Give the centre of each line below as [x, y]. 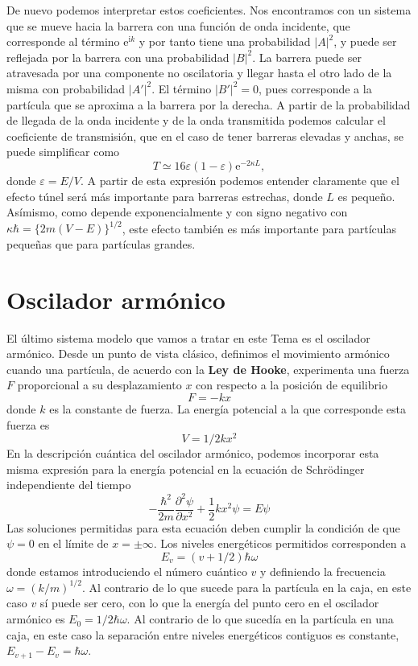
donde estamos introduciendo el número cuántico [127, 571]
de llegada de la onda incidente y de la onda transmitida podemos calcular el [196, 120]
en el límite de [73, 543]
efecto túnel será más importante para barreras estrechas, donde [165, 196]
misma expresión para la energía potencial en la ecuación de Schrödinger [186, 469]
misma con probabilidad [66, 88]
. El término [182, 88]
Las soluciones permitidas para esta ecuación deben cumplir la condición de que [203, 527]
